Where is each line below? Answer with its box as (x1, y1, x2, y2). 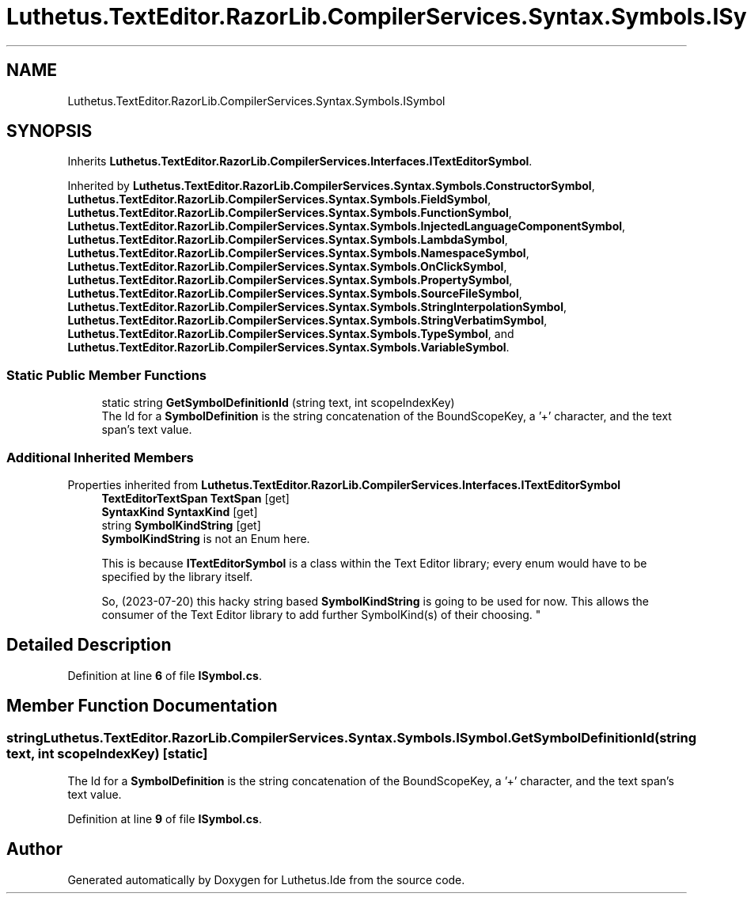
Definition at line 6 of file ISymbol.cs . (67, 668, 262, 682)
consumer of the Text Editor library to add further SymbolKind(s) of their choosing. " (101, 607, 541, 621)
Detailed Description (6, 635, 172, 655)
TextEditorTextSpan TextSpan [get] (101, 491, 290, 505)
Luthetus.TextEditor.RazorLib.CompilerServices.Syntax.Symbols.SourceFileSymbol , (67, 287, 522, 301)
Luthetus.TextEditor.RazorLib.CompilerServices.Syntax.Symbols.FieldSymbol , (67, 192, 491, 207)
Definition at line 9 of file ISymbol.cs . (67, 812, 262, 826)
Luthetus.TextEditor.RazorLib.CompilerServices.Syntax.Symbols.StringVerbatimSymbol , (67, 313, 548, 328)
